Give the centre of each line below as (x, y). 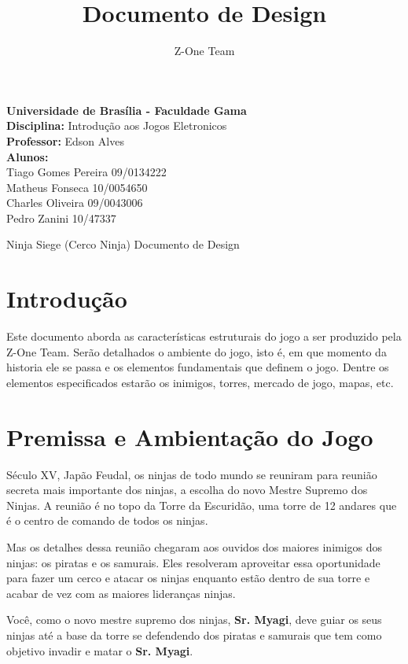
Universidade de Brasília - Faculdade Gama (127, 110)
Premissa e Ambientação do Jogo (190, 436)
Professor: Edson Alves (65, 140)
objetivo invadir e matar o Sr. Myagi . (100, 650)
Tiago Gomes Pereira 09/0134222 (86, 172)
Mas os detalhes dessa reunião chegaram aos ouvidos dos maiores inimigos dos (195, 547)
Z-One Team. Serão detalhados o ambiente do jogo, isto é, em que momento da (197, 351)
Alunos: (28, 156)
